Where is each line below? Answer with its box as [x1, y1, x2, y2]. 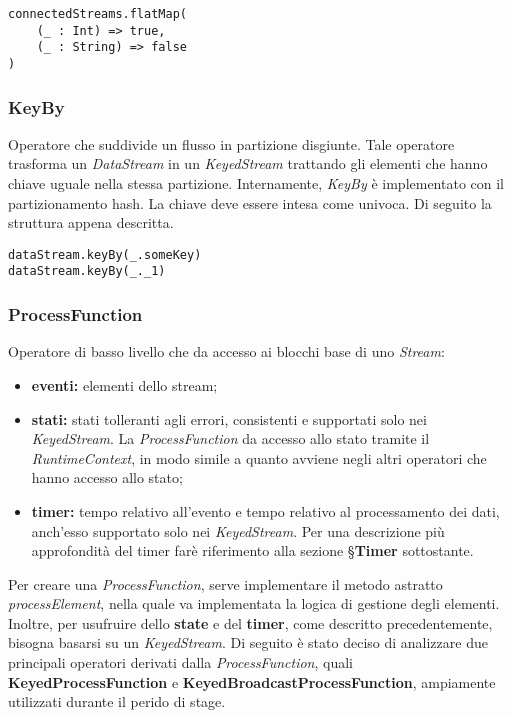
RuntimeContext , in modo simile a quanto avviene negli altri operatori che [31, 447, 487, 468]
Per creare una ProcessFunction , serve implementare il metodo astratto [8, 573, 443, 594]
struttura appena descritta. [8, 212, 174, 233]
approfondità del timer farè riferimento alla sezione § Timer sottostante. [31, 540, 474, 561]
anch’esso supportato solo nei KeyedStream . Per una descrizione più [31, 520, 445, 541]
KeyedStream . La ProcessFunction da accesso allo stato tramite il [31, 428, 430, 449]
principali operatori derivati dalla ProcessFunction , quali [8, 652, 353, 673]
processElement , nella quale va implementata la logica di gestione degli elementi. [8, 593, 500, 614]
